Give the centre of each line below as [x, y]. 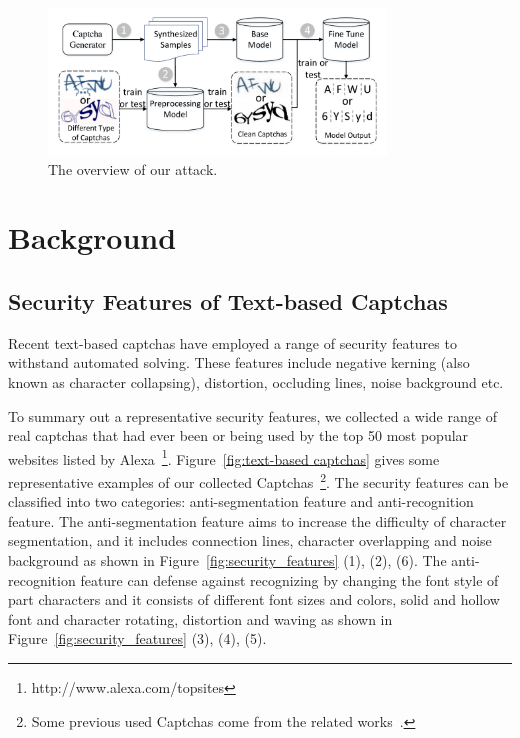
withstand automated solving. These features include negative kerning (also [239, 362]
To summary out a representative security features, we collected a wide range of [252, 415]
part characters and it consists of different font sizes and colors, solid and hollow [254, 599]
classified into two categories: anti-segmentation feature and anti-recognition [241, 501]
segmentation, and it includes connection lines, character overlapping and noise [250, 540]
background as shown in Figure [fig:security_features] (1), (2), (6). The [227, 560]
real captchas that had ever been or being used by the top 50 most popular [238, 435]
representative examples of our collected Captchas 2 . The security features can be [258, 480]
